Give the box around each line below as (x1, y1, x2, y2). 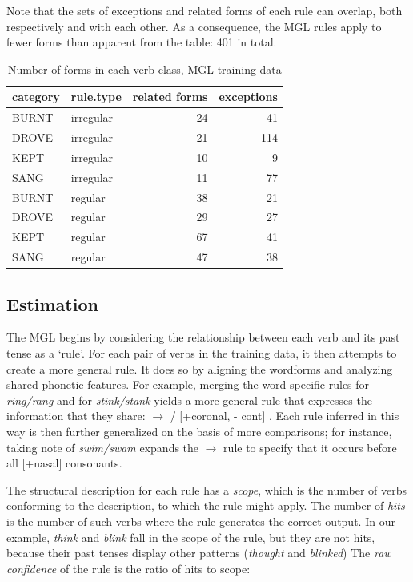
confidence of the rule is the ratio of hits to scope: (6, 560, 251, 576)
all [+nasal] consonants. (6, 455, 122, 471)
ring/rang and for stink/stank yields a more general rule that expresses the (6, 391, 372, 408)
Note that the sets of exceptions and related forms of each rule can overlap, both (6, 2, 403, 18)
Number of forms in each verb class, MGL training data (8, 60, 282, 77)
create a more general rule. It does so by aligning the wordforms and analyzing (6, 360, 393, 377)
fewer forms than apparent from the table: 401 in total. (6, 34, 277, 51)
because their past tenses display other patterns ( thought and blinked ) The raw (6, 544, 391, 561)
